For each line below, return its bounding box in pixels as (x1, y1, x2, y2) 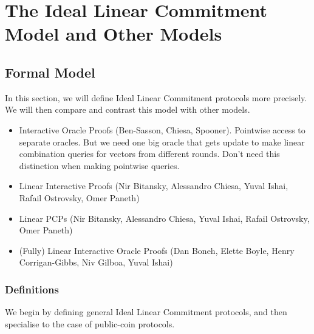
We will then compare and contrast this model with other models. (5, 103, 250, 116)
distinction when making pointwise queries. (19, 159, 180, 172)
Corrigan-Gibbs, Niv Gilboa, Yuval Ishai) (19, 256, 173, 269)
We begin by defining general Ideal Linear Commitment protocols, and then (5, 306, 287, 318)
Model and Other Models (5, 21, 222, 46)
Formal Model (5, 62, 95, 81)
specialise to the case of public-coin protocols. (5, 317, 175, 330)
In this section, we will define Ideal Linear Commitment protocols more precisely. (5, 91, 307, 104)
